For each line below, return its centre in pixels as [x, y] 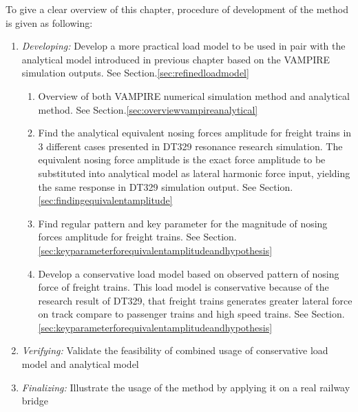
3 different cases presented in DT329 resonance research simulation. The [190, 146]
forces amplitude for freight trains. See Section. [137, 237]
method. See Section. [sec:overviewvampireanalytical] [148, 109]
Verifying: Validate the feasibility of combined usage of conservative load [175, 350]
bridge [35, 401]
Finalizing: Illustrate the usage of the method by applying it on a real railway [186, 387]
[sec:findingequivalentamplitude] [105, 200]
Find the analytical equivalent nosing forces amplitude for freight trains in [195, 133]
